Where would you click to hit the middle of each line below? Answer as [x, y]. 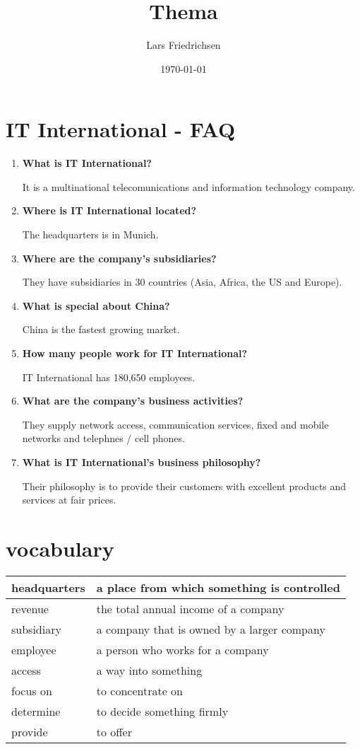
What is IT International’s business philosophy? [142, 461]
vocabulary [60, 548]
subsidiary [36, 629]
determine [36, 711]
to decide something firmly [162, 711]
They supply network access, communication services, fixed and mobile [175, 424]
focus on [32, 690]
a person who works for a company [182, 649]
